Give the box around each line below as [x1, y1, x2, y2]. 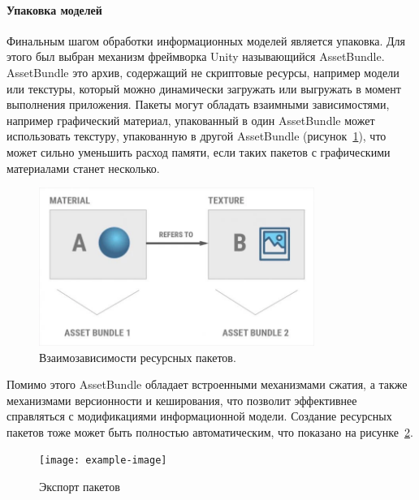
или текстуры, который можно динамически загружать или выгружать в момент [6, 80, 401, 97]
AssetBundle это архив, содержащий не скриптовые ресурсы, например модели [6, 63, 400, 80]
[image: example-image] [39, 455, 167, 467]
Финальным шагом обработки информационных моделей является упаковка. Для [6, 32, 406, 49]
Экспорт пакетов [39, 478, 120, 495]
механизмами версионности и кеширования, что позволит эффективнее [6, 391, 357, 408]
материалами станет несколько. [6, 159, 160, 176]
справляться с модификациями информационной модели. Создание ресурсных [6, 407, 392, 425]
